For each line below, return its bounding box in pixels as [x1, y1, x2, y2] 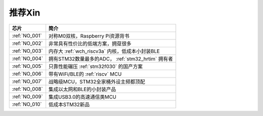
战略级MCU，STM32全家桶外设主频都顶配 [48, 78, 146, 85]
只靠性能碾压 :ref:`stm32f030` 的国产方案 [48, 63, 143, 70]
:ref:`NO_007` [12, 78, 43, 85]
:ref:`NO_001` [12, 32, 42, 39]
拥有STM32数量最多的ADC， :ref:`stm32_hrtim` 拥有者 [48, 55, 173, 62]
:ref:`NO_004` [12, 55, 43, 62]
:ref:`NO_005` [12, 62, 43, 69]
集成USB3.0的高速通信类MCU [48, 93, 117, 100]
